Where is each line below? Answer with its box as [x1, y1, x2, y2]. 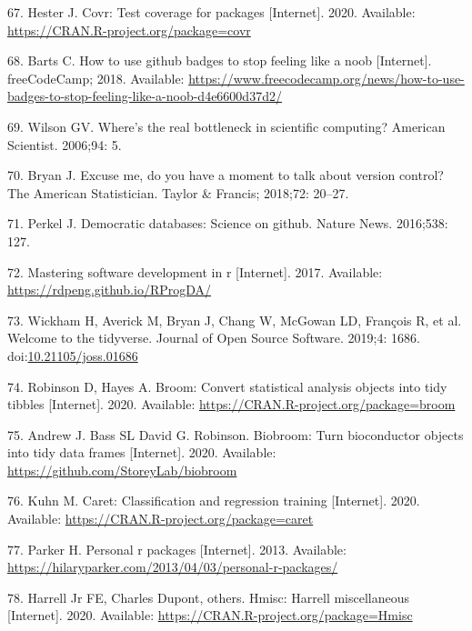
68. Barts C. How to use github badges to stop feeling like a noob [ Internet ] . [7, 51, 432, 70]
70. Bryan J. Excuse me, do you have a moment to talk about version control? [7, 165, 444, 185]
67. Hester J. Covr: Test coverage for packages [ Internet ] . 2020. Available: [7, 3, 416, 21]
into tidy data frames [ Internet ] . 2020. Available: [7, 443, 276, 462]
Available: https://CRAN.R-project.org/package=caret [7, 509, 314, 528]
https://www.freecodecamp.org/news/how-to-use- [188, 68, 465, 87]
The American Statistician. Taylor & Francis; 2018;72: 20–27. [7, 183, 349, 202]
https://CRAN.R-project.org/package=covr [7, 20, 251, 39]
